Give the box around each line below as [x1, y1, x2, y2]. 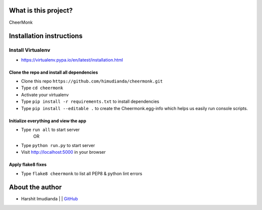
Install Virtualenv [9, 47, 50, 53]
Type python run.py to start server [21, 142, 95, 148]
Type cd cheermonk [21, 85, 63, 91]
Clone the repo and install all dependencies [9, 69, 98, 75]
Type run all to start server [21, 127, 80, 133]
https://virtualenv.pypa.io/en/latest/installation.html [21, 57, 123, 63]
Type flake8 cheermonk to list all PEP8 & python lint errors [21, 170, 143, 177]
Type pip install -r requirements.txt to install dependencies [21, 98, 160, 104]
